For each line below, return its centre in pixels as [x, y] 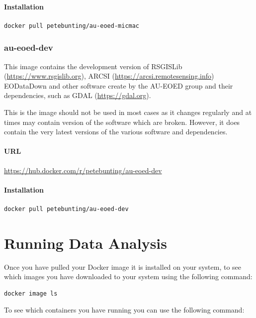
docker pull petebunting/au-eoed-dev [66, 209]
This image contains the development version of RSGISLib [93, 66]
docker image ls [31, 293]
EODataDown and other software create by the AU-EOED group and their [119, 85]
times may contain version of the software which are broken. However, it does [122, 122]
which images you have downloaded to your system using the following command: [128, 276]
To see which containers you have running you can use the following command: [124, 310]
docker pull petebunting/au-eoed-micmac [72, 26]
